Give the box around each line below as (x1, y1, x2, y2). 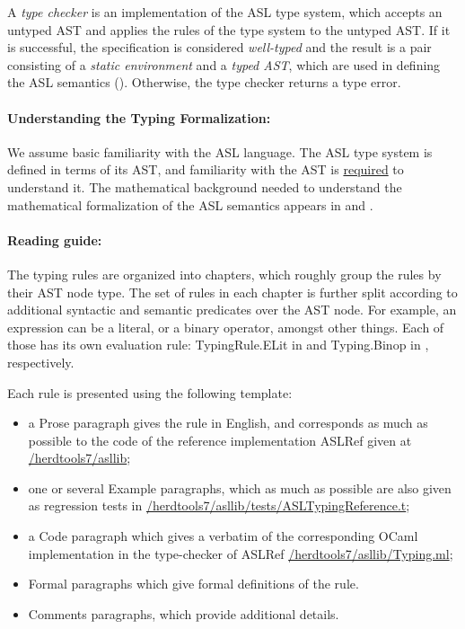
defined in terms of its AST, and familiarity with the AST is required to (7, 160, 404, 179)
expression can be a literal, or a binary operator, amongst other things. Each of (7, 317, 444, 336)
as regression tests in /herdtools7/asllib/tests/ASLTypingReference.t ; (28, 496, 410, 515)
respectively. (7, 352, 75, 371)
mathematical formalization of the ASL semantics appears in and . (7, 195, 373, 214)
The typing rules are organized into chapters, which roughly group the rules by (7, 264, 442, 283)
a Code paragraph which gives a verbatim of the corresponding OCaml (28, 527, 418, 545)
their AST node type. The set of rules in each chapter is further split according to (7, 282, 458, 301)
